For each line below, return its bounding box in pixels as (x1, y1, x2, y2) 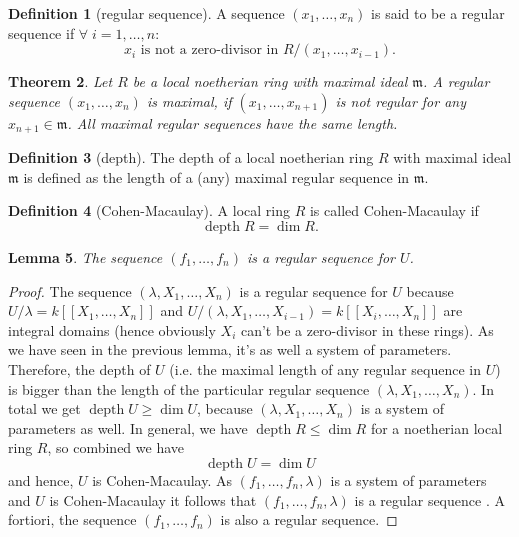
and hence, (8, 469, 74, 490)
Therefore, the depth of (8, 358, 151, 379)
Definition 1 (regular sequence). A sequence (8, 3, 285, 23)
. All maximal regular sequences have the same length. (67, 112, 398, 133)
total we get (8, 398, 81, 419)
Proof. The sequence (8, 280, 132, 301)
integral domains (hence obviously (8, 319, 216, 340)
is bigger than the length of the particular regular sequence (8, 378, 370, 399)
